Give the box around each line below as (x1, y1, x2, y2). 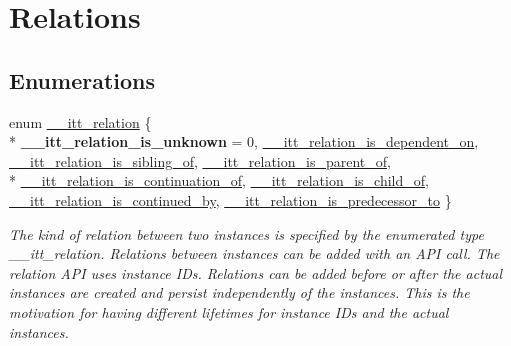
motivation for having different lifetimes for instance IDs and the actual (9, 301, 449, 322)
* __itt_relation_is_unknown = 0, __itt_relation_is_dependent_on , (9, 131, 479, 152)
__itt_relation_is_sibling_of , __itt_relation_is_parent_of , (9, 150, 391, 171)
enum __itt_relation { (9, 111, 152, 132)
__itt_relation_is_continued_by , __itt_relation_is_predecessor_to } (9, 189, 452, 210)
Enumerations (9, 64, 156, 95)
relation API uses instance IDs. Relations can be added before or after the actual (9, 262, 503, 283)
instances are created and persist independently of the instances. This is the (9, 282, 470, 303)
